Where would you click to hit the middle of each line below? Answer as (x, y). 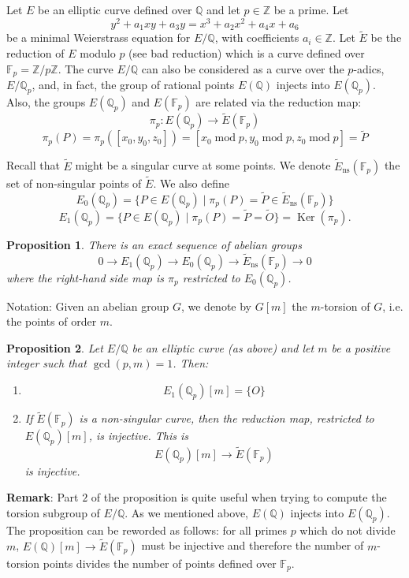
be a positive (361, 347)
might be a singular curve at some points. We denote (203, 165)
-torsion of (345, 306)
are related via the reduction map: (279, 101)
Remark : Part (43, 497)
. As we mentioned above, (187, 512)
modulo (98, 52)
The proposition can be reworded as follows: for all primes (147, 530)
